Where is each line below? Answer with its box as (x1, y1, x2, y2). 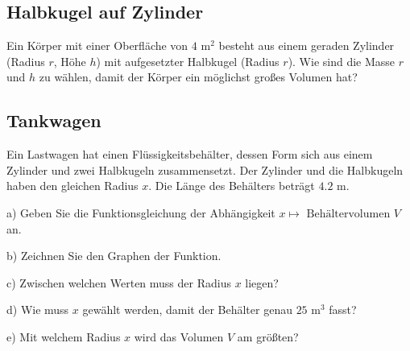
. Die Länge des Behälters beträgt (148, 177, 315, 194)
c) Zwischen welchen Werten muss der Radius (6, 274, 231, 291)
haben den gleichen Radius (6, 177, 139, 194)
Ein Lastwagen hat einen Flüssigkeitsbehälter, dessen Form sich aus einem (6, 146, 373, 163)
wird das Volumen (134, 328, 224, 345)
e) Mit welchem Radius (6, 328, 121, 345)
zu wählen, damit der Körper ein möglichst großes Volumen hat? (39, 68, 358, 85)
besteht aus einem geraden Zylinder (218, 37, 395, 54)
